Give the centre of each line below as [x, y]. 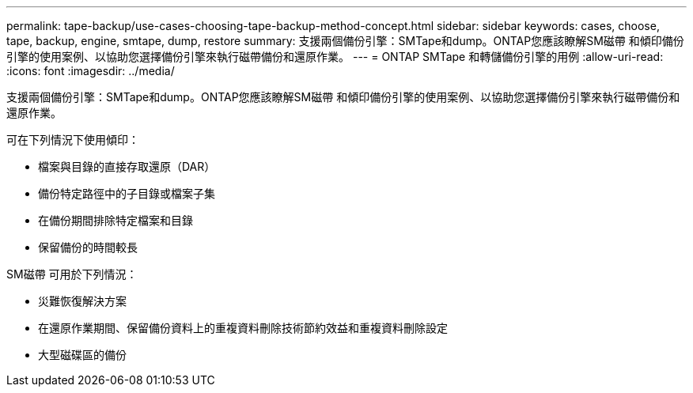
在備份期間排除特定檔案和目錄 [116, 220]
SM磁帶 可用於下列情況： [72, 274]
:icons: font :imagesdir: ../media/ [91, 71]
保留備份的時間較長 [88, 247]
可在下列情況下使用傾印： [73, 140]
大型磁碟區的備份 [82, 355]
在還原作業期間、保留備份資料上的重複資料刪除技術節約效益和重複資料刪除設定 [243, 328]
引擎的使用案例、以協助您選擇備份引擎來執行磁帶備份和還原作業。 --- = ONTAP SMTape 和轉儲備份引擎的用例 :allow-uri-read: [335, 57]
